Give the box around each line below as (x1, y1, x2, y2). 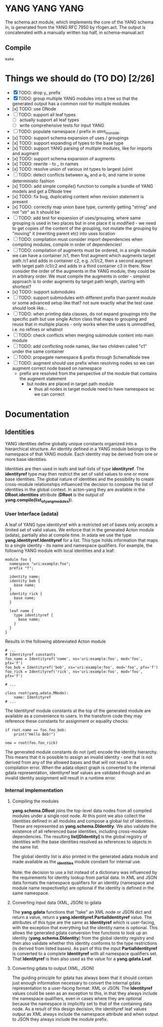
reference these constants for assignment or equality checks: (5, 718, 129, 724)
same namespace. (12, 890, 50, 896)
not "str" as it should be (12, 209, 60, 215)
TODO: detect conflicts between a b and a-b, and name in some (18, 172, 145, 179)
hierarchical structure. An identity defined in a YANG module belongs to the (5, 446, 157, 452)
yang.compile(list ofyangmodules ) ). (5, 497, 73, 504)
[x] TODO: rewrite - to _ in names (12, 161, 79, 167)
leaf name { (9, 608, 34, 613)
